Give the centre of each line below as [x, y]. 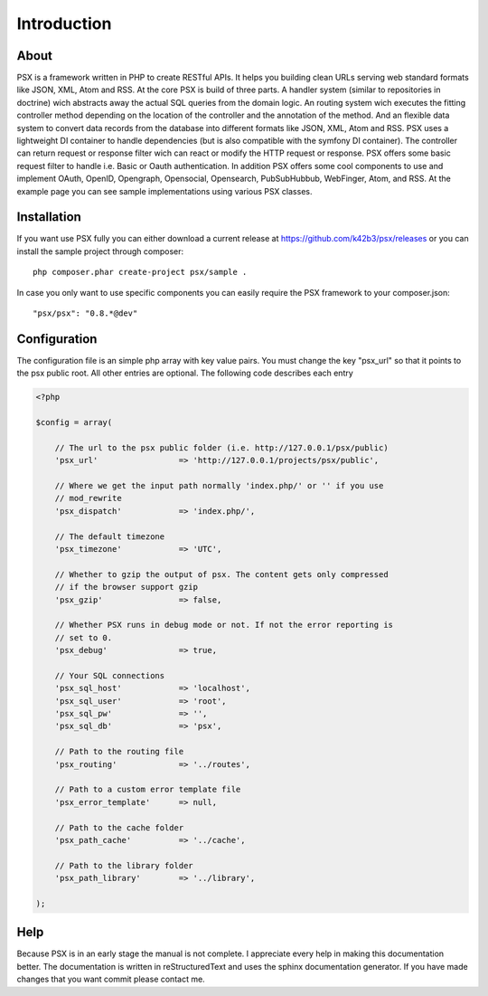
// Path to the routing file [119, 752]
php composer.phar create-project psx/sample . [140, 272]
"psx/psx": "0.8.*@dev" [85, 313]
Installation [49, 217]
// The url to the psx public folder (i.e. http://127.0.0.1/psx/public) [221, 447]
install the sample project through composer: [100, 251]
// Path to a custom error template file [148, 790]
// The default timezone [110, 536]
